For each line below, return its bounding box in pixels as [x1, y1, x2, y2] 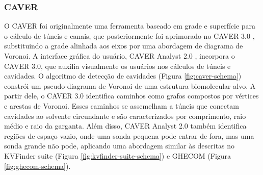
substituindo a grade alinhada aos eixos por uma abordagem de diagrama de [4, 40, 243, 51]
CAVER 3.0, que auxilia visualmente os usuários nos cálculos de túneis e [4, 60, 231, 71]
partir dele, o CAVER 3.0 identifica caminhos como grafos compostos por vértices [4, 90, 259, 101]
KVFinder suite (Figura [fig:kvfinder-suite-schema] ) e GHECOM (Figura [4, 150, 231, 161]
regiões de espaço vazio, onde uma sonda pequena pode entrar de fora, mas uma [4, 130, 254, 141]
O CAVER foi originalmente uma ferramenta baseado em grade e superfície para [4, 20, 256, 31]
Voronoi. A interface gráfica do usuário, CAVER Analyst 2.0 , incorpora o [4, 51, 235, 61]
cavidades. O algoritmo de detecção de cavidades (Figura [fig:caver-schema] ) [4, 70, 242, 81]
